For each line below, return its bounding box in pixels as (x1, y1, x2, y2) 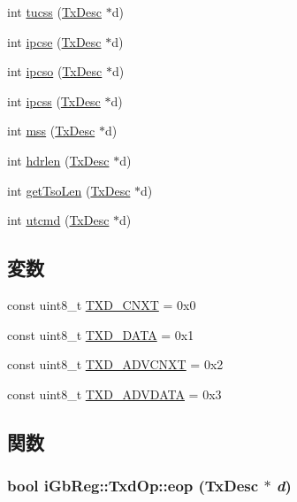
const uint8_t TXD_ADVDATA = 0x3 (7, 384, 222, 403)
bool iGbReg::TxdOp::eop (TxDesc (7, 475, 259, 497)
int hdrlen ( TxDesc (7, 151, 110, 169)
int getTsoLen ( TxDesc (7, 181, 131, 199)
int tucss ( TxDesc (7, 3, 102, 20)
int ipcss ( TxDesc (7, 91, 101, 110)
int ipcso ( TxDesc (7, 62, 103, 81)
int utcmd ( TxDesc (7, 211, 110, 229)
